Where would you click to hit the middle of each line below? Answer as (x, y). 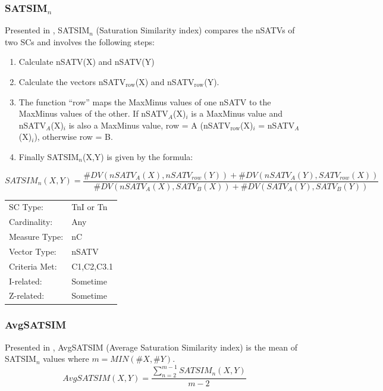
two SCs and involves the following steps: (80, 41)
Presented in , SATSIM (47, 30)
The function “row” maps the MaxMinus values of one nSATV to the (145, 101)
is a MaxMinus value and (237, 113)
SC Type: (26, 207)
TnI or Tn (90, 207)
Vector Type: (33, 251)
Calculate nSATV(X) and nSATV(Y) (87, 62)
